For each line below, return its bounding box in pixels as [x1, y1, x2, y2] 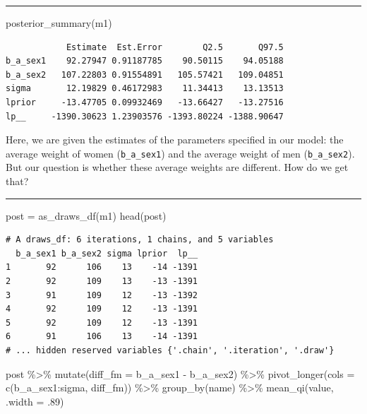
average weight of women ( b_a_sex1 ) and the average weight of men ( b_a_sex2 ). [6, 146, 355, 160]
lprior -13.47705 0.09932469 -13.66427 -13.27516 [6, 97, 284, 107]
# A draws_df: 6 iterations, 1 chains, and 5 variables [6, 235, 274, 245]
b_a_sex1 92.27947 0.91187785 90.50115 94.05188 [6, 56, 284, 66]
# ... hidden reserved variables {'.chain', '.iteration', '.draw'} [6, 345, 335, 355]
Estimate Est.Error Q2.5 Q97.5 [66, 42, 284, 52]
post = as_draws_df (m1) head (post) [6, 208, 167, 223]
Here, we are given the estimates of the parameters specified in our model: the [6, 132, 344, 147]
